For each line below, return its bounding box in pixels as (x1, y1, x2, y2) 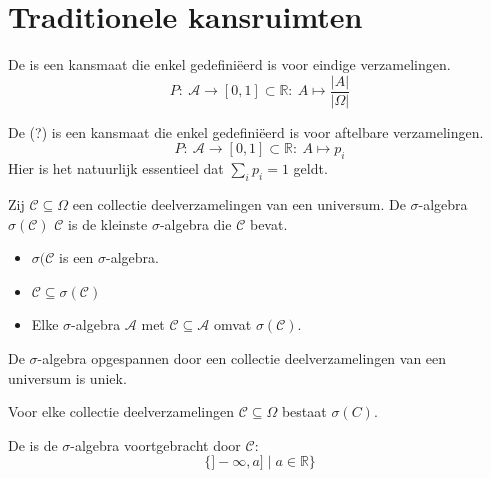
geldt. (293, 158, 328, 179)
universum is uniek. (8, 367, 127, 388)
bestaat (281, 401, 327, 422)
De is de (8, 434, 58, 455)
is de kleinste (68, 213, 148, 234)
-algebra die (159, 213, 232, 234)
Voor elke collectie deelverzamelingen (8, 401, 234, 422)
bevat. (249, 213, 288, 234)
